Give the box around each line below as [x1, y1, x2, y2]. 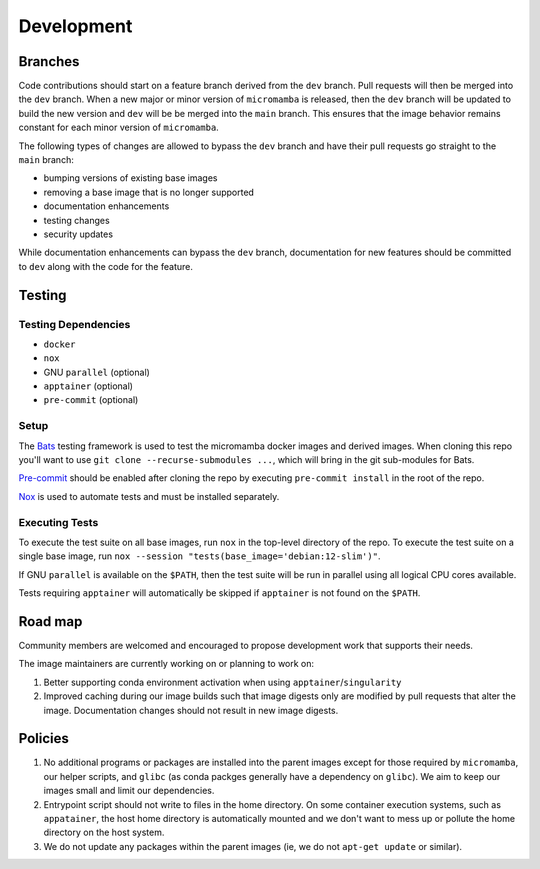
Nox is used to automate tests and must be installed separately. [18, 490, 280, 502]
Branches [18, 53, 80, 70]
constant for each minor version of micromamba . [18, 121, 219, 134]
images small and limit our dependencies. [43, 785, 215, 797]
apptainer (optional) [43, 380, 134, 392]
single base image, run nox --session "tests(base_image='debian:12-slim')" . [18, 550, 381, 562]
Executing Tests [18, 515, 99, 529]
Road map [18, 613, 83, 630]
